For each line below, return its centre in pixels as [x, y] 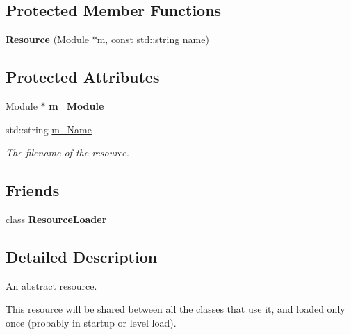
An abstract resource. [51, 285]
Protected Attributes [83, 77]
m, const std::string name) [153, 39]
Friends [33, 190]
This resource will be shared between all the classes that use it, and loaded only [175, 309]
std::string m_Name [49, 129]
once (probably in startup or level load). [91, 322]
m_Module [76, 106]
